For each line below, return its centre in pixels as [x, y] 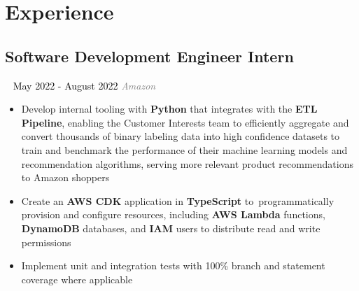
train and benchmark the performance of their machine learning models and [184, 149]
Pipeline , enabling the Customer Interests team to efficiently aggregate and [185, 122]
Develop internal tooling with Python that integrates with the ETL [169, 109]
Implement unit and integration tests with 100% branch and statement [173, 265]
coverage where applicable [77, 279]
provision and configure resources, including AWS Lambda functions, [173, 214]
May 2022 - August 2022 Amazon [84, 85]
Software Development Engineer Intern [149, 56]
